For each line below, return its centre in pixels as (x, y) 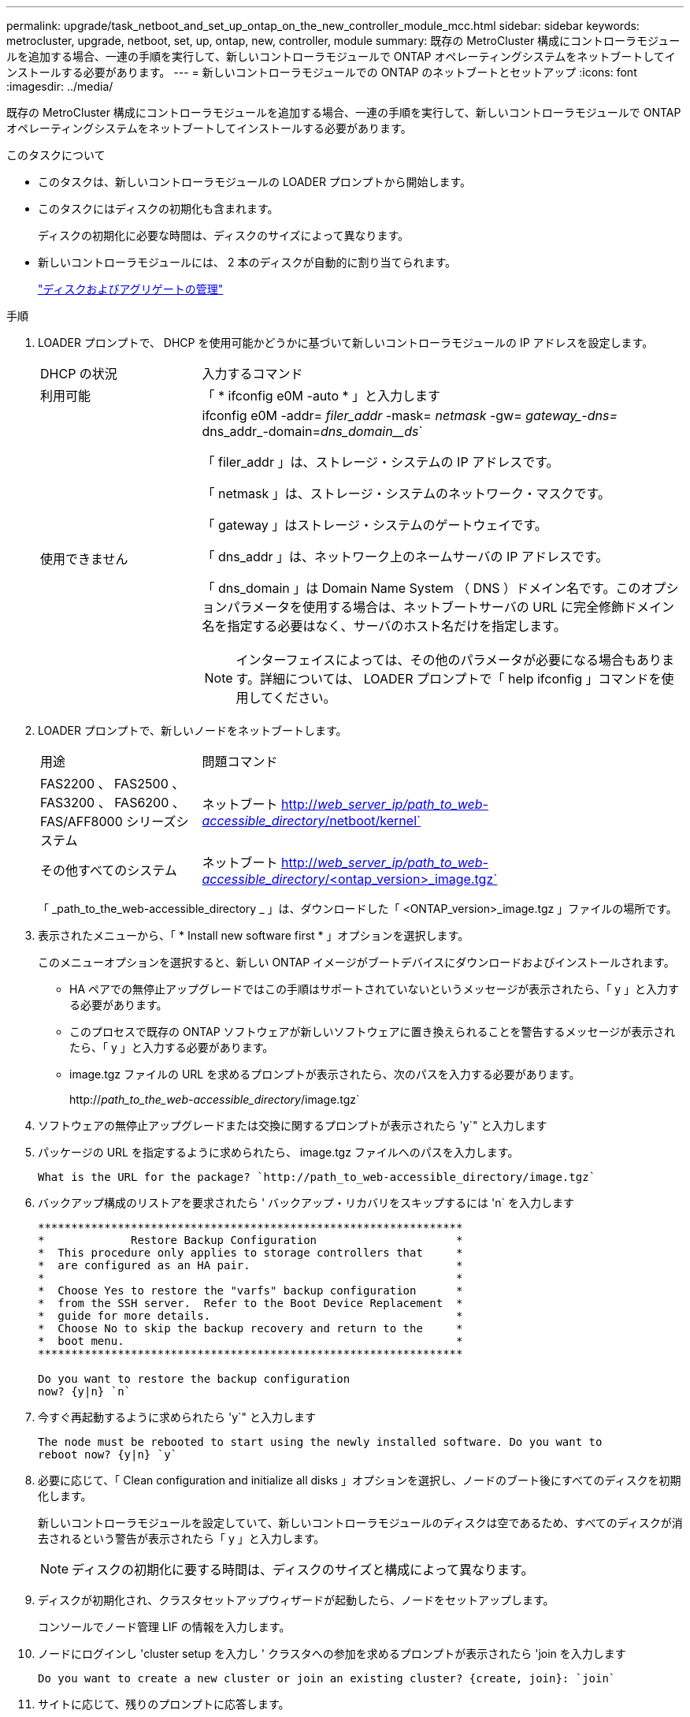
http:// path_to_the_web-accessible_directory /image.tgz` (215, 1099)
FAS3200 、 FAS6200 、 (113, 803)
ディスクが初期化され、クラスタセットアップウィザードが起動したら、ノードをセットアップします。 (296, 1600)
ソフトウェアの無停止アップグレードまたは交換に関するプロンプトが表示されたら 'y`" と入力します (293, 1125)
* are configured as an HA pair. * (250, 1265)
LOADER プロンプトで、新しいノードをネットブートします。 (193, 730)
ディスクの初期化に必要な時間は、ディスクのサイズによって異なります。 (224, 235)
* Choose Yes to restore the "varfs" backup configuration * (250, 1291)
